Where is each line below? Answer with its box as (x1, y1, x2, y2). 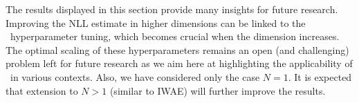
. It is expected (288, 69, 352, 84)
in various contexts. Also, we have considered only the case (10, 69, 260, 84)
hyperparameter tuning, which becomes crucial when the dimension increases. (10, 29, 340, 44)
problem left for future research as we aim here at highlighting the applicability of (6, 56, 353, 71)
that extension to (6, 83, 78, 97)
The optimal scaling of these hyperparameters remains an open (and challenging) (6, 42, 349, 57)
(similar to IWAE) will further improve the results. (109, 83, 326, 97)
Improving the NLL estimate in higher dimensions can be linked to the (6, 15, 306, 30)
